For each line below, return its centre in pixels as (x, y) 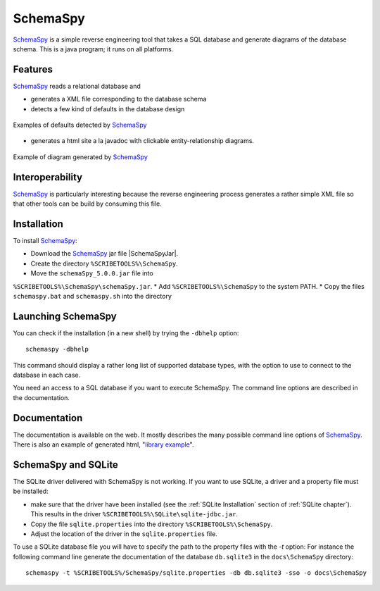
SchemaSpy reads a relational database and (77, 86)
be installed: (31, 491)
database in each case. (47, 375)
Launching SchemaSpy (65, 316)
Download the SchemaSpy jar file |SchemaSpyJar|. (104, 254)
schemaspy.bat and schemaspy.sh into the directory (93, 296)
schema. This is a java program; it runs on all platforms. (93, 49)
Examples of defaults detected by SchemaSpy (80, 125)
